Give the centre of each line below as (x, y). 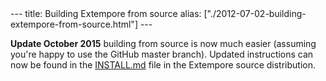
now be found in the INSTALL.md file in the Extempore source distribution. (163, 65)
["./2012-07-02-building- (255, 13)
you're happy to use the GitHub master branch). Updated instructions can (162, 54)
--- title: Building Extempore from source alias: (106, 13)
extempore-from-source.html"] (74, 24)
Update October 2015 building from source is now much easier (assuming (163, 43)
